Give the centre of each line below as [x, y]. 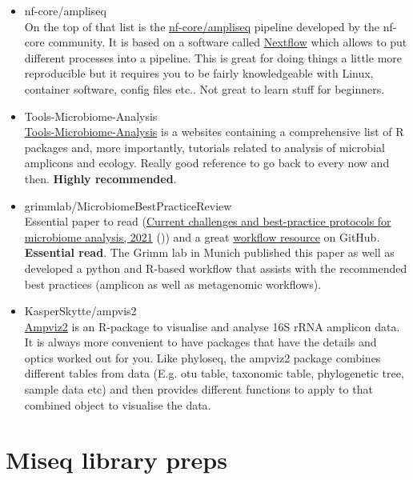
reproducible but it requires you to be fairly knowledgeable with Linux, [199, 73]
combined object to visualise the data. [118, 404]
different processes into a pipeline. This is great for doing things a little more [213, 57]
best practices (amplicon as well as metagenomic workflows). [173, 284]
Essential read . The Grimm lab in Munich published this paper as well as [209, 252]
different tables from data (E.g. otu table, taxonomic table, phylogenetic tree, [214, 373]
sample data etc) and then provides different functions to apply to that [198, 389]
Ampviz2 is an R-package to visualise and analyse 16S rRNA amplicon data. [212, 326]
